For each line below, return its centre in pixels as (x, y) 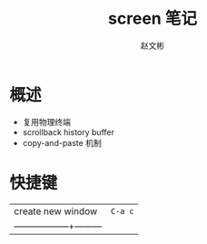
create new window (56, 211)
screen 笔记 (153, 19)
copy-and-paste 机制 (62, 142)
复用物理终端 (46, 122)
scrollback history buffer (69, 132)
